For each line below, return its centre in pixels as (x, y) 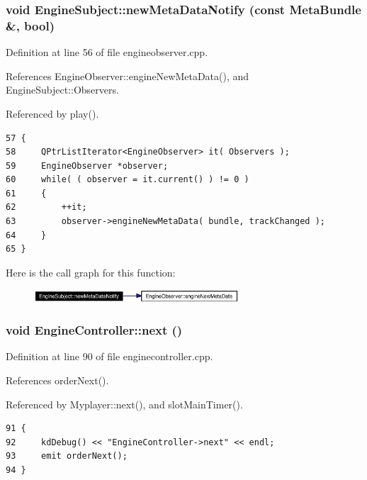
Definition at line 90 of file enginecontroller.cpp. (109, 356)
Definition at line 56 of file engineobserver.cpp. (107, 52)
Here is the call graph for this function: (91, 272)
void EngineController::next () (94, 330)
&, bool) (30, 25)
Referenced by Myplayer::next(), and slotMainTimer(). (124, 404)
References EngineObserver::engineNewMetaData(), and (128, 76)
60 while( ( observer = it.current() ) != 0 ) (128, 180)
